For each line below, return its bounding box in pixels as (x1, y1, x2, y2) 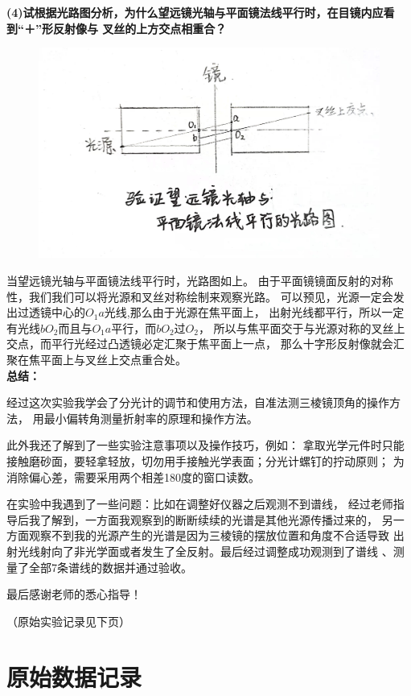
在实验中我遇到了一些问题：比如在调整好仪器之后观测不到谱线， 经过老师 (6, 495, 393, 512)
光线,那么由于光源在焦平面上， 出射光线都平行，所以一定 (104, 304, 405, 321)
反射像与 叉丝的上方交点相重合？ (52, 19, 227, 36)
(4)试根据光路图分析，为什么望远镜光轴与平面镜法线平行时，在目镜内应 (6, 4, 384, 20)
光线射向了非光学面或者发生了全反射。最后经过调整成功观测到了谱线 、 (17, 542, 393, 559)
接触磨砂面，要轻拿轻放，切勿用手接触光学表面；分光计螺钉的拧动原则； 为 (6, 452, 405, 469)
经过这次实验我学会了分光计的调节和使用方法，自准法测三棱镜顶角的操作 (6, 394, 389, 411)
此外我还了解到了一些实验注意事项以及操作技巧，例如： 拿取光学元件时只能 (6, 437, 405, 454)
